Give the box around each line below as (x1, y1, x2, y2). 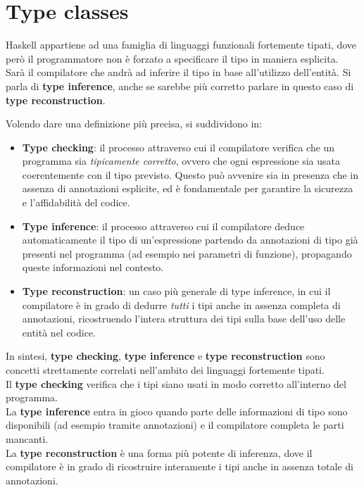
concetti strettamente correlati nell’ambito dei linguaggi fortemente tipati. (6, 363, 325, 377)
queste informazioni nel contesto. (22, 260, 164, 275)
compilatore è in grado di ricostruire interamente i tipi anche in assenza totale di (6, 459, 353, 474)
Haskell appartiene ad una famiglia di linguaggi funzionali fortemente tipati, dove (6, 37, 356, 52)
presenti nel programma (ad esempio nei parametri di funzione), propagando (22, 246, 352, 260)
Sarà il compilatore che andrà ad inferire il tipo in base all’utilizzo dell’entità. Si (6, 65, 351, 80)
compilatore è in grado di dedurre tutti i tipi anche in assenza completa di (22, 297, 341, 312)
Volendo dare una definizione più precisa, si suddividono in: (6, 116, 262, 131)
